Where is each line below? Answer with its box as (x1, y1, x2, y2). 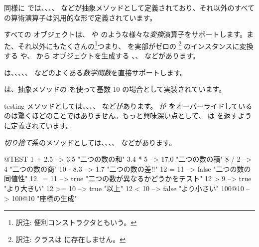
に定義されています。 (4, 120, 73, 130)
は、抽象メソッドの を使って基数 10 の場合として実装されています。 (4, 84, 226, 94)
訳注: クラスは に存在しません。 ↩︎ (15, 234, 126, 244)
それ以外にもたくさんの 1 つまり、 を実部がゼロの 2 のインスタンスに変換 (17, 39, 254, 51)
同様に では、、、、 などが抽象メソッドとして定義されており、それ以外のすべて (4, 2, 255, 12)
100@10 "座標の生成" (11, 193, 77, 203)
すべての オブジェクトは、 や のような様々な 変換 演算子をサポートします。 (4, 29, 247, 39)
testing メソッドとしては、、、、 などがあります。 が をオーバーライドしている (4, 100, 253, 111)
